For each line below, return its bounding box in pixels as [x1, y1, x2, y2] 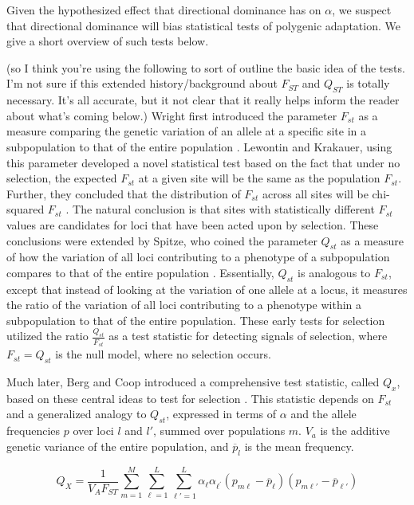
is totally [346, 75, 390, 92]
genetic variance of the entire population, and [6, 437, 229, 454]
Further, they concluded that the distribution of [6, 185, 241, 202]
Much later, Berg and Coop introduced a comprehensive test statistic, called [6, 374, 380, 390]
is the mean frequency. [244, 437, 354, 454]
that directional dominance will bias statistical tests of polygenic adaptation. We [6, 17, 400, 33]
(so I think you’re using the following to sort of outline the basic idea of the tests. [6, 59, 405, 76]
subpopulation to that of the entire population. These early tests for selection [6, 311, 385, 328]
